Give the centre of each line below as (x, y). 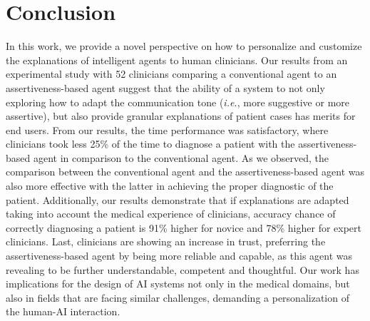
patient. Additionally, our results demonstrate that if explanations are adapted (178, 199)
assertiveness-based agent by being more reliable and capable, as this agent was (179, 256)
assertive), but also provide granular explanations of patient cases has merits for (181, 116)
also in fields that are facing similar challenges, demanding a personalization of (178, 297)
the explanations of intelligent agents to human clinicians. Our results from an (177, 60)
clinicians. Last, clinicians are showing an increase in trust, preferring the (166, 241)
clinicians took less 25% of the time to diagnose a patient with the (150, 144)
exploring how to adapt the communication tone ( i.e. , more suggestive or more (178, 102)
